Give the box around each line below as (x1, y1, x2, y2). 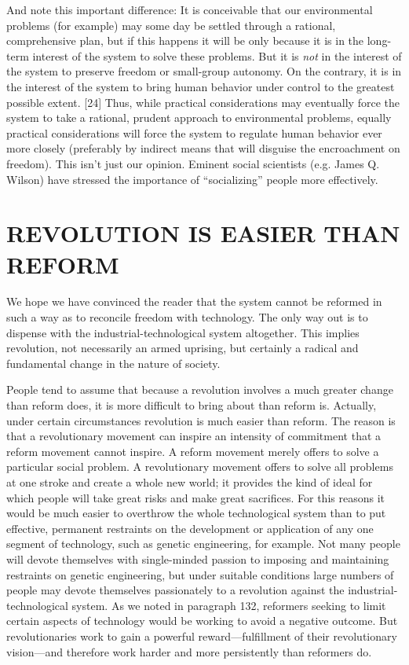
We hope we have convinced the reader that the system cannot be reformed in (6, 293, 382, 310)
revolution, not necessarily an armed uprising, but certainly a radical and (6, 340, 359, 356)
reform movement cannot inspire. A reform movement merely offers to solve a (6, 443, 379, 459)
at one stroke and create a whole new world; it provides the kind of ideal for (6, 473, 373, 490)
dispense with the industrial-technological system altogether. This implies (6, 324, 360, 340)
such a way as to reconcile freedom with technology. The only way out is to (6, 309, 368, 325)
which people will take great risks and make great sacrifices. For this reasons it (6, 489, 385, 505)
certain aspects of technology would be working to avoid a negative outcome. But (6, 612, 398, 629)
